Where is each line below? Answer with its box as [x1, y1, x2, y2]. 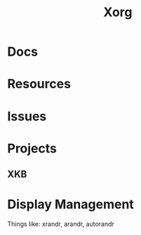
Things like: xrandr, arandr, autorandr [7, 220, 114, 229]
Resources [7, 76, 72, 92]
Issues [7, 108, 47, 124]
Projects [7, 140, 58, 156]
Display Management [7, 196, 135, 212]
